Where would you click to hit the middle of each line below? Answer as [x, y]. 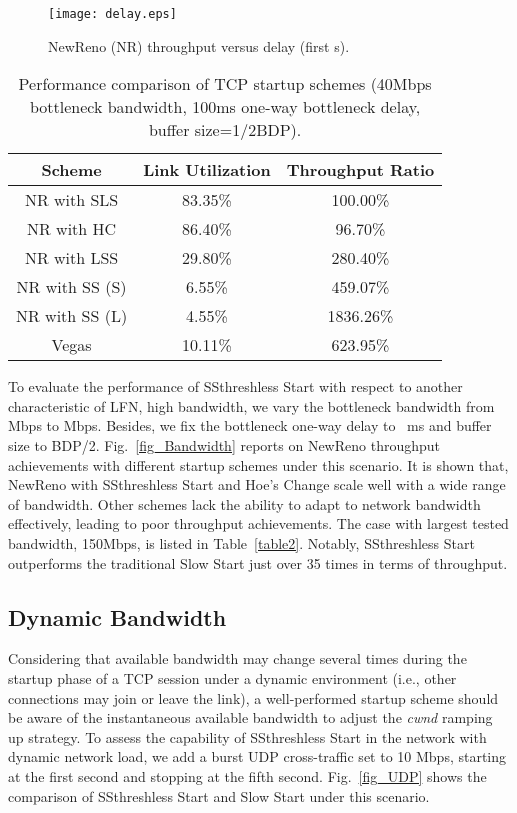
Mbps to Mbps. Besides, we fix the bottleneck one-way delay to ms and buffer [250, 425]
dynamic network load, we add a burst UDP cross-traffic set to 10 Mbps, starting [257, 756]
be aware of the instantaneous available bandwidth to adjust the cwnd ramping [250, 717]
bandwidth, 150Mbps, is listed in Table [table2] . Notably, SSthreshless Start [241, 543]
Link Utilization [207, 170]
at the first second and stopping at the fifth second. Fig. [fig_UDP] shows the [247, 775]
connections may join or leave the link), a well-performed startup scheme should [253, 697]
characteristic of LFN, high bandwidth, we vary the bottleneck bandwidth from [251, 405]
